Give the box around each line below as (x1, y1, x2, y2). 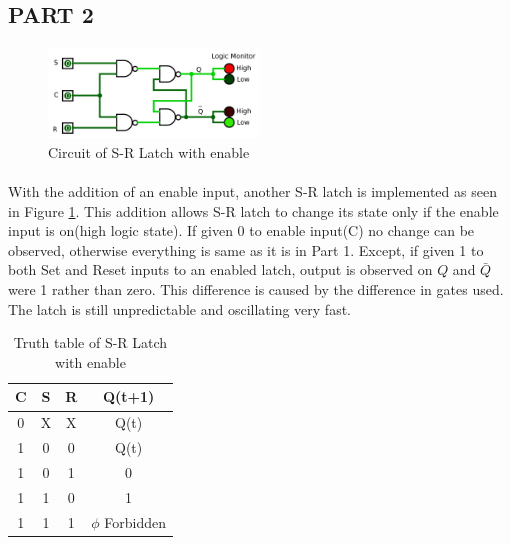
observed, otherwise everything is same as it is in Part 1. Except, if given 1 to (8, 239, 484, 260)
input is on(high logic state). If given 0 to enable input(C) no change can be (8, 220, 475, 241)
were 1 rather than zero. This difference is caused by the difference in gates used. (8, 279, 504, 300)
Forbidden (104, 511, 166, 532)
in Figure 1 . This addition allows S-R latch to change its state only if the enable (8, 200, 499, 221)
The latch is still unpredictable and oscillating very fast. (8, 298, 352, 319)
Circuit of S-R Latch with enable (48, 141, 250, 162)
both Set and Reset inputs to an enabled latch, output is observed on (8, 259, 433, 280)
